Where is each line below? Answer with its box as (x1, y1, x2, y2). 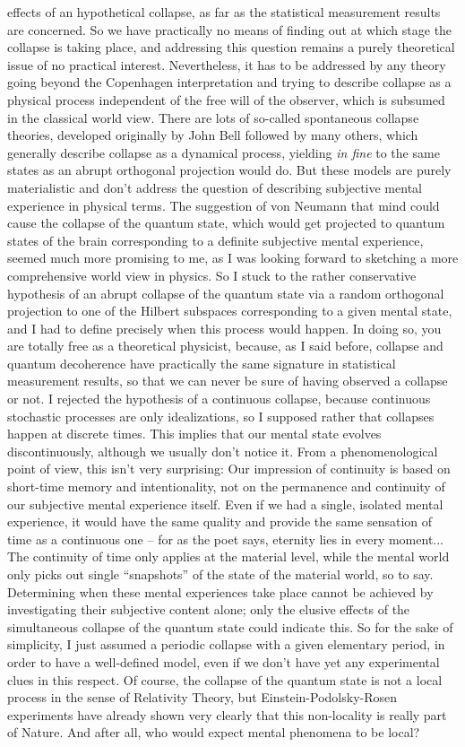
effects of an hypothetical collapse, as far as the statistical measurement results (7, 3, 441, 21)
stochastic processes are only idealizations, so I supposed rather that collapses (7, 406, 435, 425)
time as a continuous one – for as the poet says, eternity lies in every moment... (7, 529, 444, 548)
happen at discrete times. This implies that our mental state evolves (7, 424, 382, 443)
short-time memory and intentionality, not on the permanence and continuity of (7, 477, 445, 496)
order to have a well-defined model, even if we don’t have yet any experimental (7, 652, 440, 671)
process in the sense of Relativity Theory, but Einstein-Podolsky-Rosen (7, 688, 398, 707)
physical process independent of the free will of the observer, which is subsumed (7, 90, 445, 109)
